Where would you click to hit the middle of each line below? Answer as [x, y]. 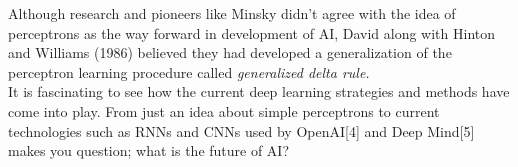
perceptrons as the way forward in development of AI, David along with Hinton [252, 32]
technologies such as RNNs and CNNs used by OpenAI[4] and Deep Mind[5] [241, 130]
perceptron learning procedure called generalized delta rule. [189, 71]
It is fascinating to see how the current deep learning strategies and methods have [259, 91]
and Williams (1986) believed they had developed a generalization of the [230, 52]
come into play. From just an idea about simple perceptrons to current [224, 110]
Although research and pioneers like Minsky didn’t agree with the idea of [232, 13]
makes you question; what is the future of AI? [149, 150]
